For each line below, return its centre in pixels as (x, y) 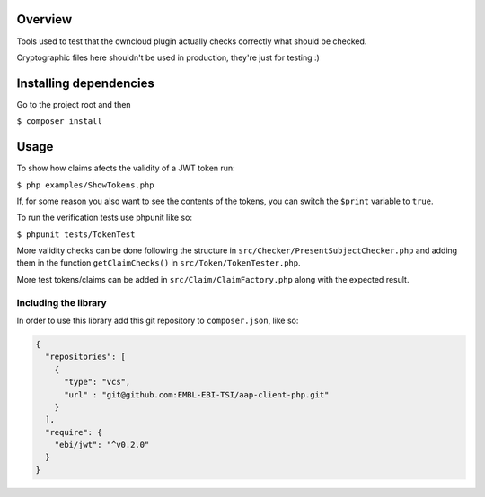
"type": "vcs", (97, 382)
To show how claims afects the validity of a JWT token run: (126, 168)
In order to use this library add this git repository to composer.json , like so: (158, 320)
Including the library (62, 302)
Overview (44, 19)
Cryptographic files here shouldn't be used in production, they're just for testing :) (168, 57)
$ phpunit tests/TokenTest (76, 234)
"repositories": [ (85, 357)
